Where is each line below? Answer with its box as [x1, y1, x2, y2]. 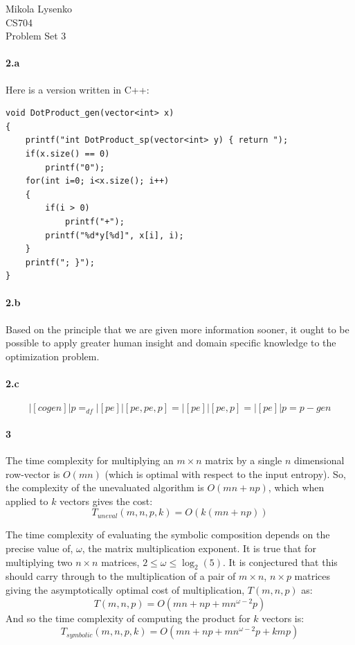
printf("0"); [45, 162, 105, 173]
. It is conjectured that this [223, 554, 338, 569]
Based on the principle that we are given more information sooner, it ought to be [6, 321, 349, 336]
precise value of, [6, 541, 73, 556]
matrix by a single [205, 453, 282, 468]
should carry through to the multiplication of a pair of [6, 569, 236, 583]
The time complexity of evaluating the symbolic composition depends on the [6, 527, 330, 542]
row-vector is [6, 466, 60, 481]
